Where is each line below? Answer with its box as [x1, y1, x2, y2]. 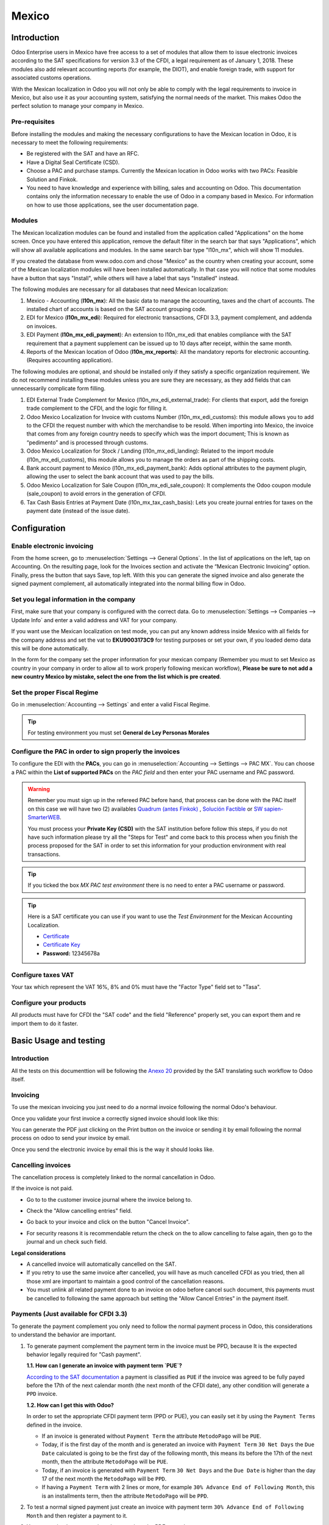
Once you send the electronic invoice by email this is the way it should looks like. [11, 1146, 214, 1153]
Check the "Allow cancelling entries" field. [26, 1207, 132, 1215]
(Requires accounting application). [26, 357, 113, 364]
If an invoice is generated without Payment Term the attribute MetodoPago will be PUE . [41, 1432, 262, 1440]
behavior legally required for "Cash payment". [26, 1351, 141, 1358]
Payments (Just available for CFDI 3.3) [11, 1310, 128, 1318]
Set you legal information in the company [11, 595, 136, 604]
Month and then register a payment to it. [26, 1512, 128, 1519]
